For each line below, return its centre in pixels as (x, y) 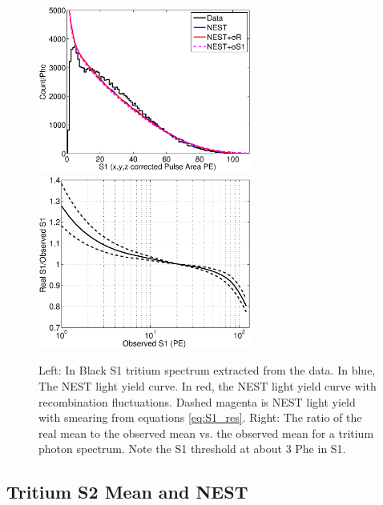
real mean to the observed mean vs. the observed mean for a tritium (206, 433)
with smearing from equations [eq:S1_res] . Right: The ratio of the (200, 417)
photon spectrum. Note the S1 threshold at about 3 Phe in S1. (192, 449)
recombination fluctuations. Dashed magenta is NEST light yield (197, 401)
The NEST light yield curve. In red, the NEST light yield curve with (208, 385)
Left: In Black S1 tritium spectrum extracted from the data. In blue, (207, 370)
